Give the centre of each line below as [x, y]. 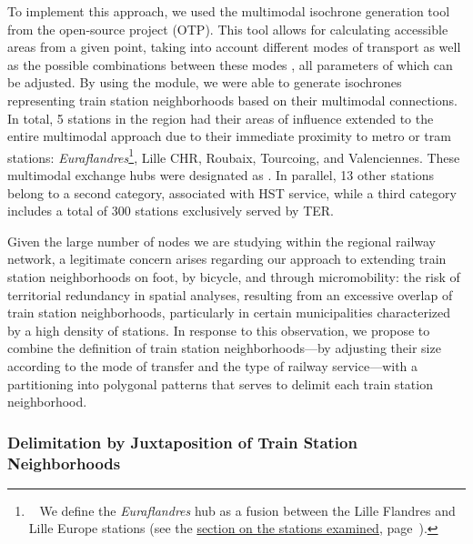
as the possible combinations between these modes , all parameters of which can [230, 64]
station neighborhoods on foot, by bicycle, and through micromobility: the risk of [234, 276]
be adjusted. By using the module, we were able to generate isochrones [205, 82]
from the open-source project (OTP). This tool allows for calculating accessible [228, 29]
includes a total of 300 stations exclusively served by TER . [171, 211]
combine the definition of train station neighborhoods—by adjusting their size [224, 348]
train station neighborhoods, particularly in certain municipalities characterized [229, 312]
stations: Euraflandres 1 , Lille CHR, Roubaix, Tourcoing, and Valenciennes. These [234, 156]
